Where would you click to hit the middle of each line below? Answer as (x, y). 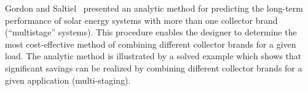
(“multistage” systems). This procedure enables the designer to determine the (151, 32)
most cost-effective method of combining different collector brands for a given (151, 44)
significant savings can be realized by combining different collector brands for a (154, 67)
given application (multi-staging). (68, 80)
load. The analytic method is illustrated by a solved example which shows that (153, 56)
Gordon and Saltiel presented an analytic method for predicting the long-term (154, 8)
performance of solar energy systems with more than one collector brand (141, 20)
